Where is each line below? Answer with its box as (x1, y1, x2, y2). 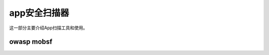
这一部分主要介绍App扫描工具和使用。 (9, 25, 88, 31)
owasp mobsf (9, 38, 52, 46)
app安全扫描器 (9, 7, 69, 18)
